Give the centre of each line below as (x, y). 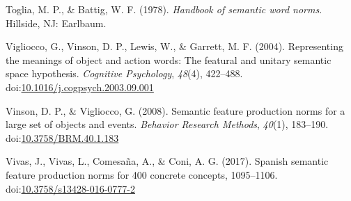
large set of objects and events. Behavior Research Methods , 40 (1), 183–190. (167, 124)
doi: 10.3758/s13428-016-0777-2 (70, 188)
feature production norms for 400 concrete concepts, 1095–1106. (142, 174)
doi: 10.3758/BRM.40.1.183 (62, 137)
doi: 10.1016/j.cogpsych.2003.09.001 (80, 87)
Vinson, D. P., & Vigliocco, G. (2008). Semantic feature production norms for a (175, 110)
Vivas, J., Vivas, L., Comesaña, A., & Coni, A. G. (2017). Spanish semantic (167, 161)
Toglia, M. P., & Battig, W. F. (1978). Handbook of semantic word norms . (164, 9)
